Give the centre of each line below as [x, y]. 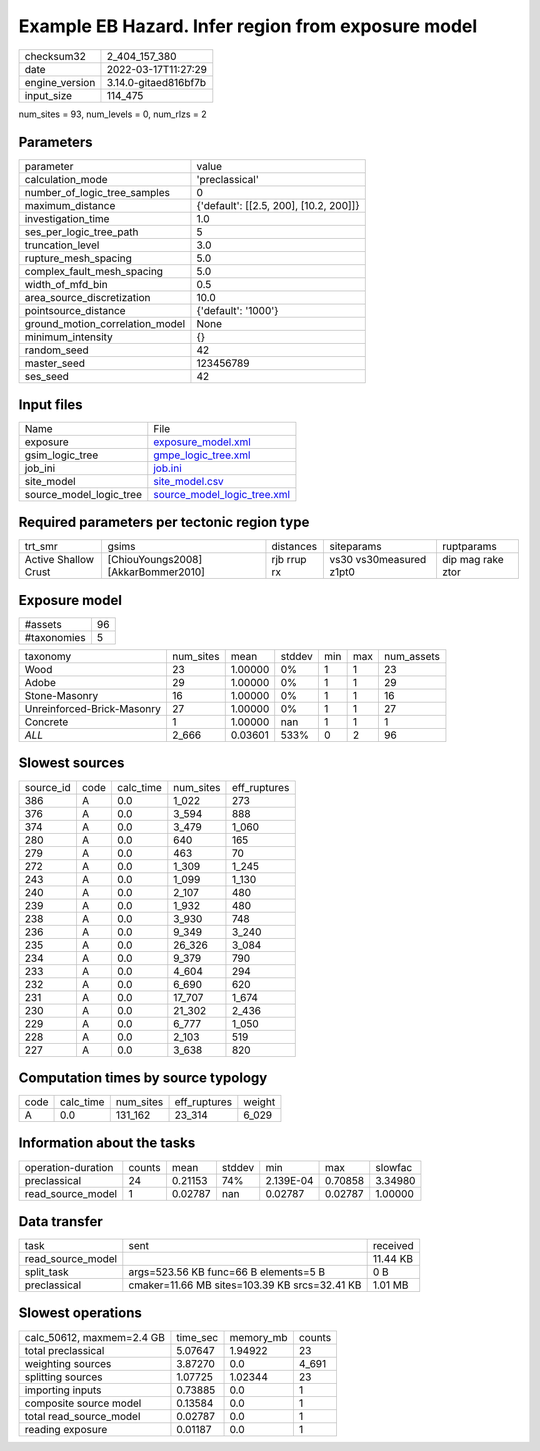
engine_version [60, 82]
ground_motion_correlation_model [105, 324]
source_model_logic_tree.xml [221, 494]
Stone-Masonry [61, 695]
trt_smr [41, 547]
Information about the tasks [107, 1143]
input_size [48, 95]
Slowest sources [71, 763]
